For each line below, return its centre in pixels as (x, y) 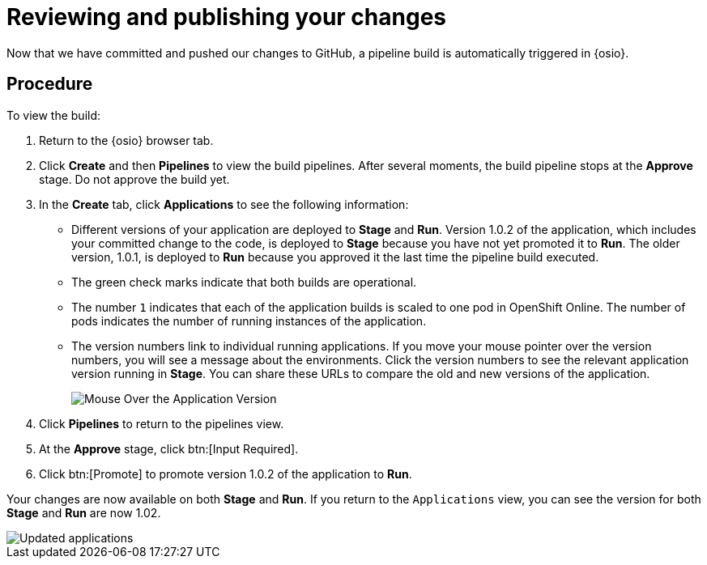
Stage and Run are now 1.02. (84, 512)
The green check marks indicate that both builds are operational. (244, 282)
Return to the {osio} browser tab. (126, 140)
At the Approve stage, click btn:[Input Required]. (169, 448)
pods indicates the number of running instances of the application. (249, 321)
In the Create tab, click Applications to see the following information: (224, 204)
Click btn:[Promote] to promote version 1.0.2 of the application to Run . (226, 474)
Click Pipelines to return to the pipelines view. (162, 423)
